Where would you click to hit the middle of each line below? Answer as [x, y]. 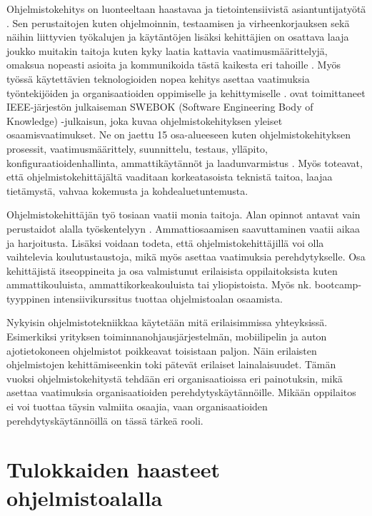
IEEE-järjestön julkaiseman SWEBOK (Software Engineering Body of [160, 107]
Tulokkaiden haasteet [113, 469]
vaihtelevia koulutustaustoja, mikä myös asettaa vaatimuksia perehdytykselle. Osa [186, 257]
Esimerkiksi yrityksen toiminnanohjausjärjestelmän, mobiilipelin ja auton [167, 337]
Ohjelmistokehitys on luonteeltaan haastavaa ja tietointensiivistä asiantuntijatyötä [186, 9]
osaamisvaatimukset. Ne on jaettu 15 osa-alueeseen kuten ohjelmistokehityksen [179, 135]
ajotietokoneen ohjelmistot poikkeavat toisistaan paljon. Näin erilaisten [162, 350]
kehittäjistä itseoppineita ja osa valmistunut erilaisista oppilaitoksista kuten [172, 270]
